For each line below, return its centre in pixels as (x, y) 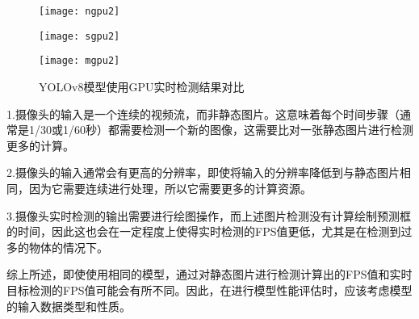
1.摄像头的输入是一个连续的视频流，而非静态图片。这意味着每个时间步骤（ (203, 113)
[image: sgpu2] (80, 36)
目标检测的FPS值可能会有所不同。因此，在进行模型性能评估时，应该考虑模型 (209, 290)
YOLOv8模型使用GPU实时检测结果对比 (142, 86)
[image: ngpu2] (80, 11)
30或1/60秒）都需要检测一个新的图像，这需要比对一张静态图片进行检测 (226, 130)
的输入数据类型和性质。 (69, 306)
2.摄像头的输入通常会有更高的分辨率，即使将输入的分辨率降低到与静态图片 (203, 172)
